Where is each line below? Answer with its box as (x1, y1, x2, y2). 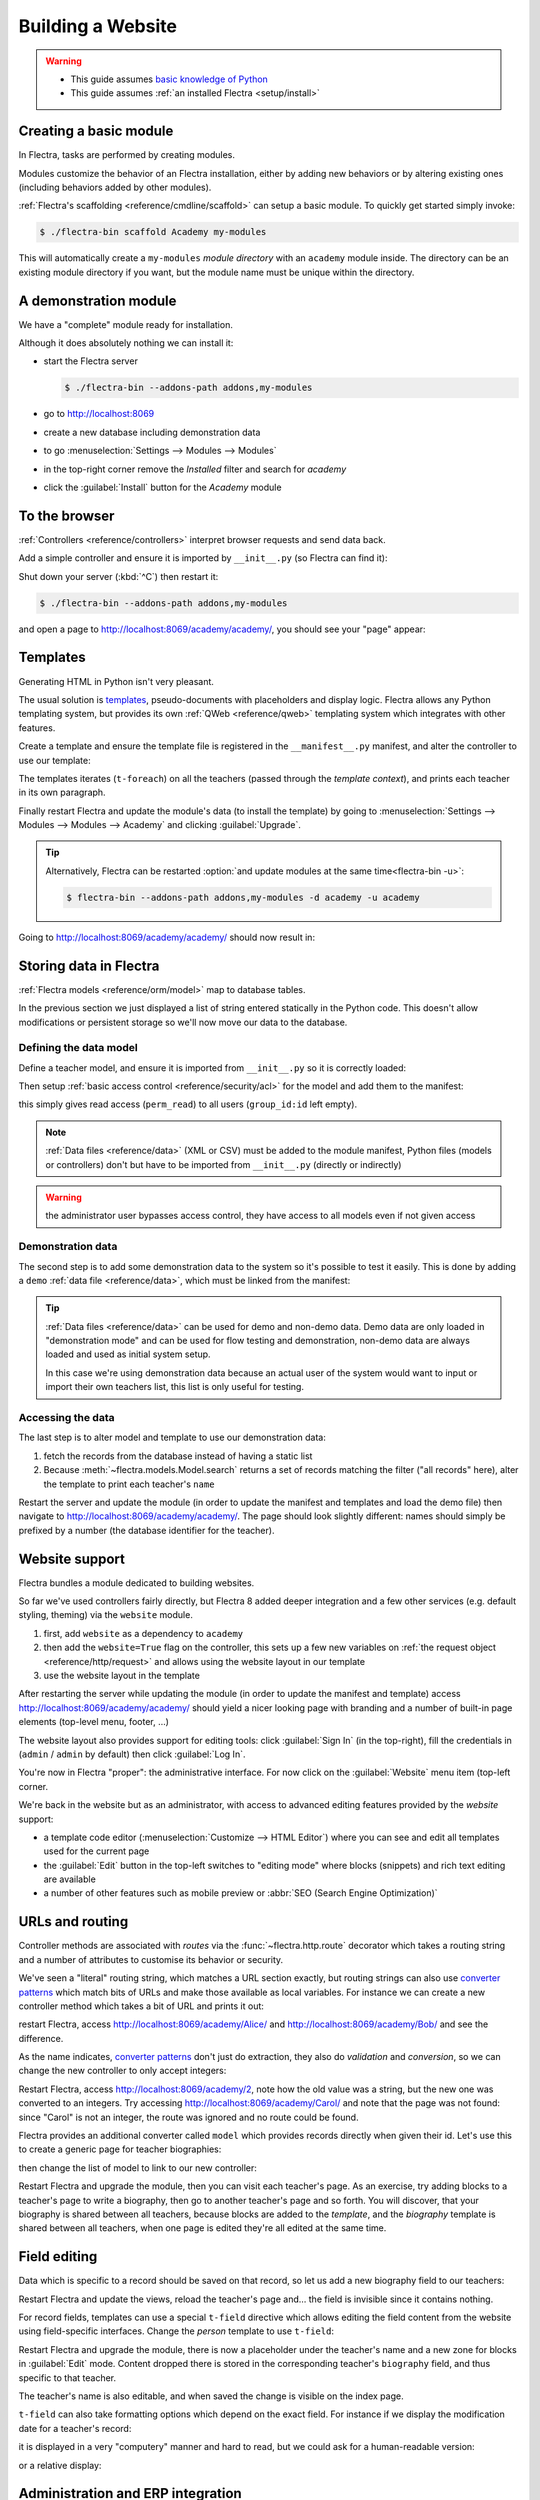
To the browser (18, 507, 115, 524)
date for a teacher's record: (18, 2422, 132, 2434)
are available (43, 1873, 97, 1885)
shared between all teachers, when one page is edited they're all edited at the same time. (18, 2222, 387, 2234)
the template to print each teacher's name (43, 1478, 215, 1490)
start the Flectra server (43, 355, 139, 367)
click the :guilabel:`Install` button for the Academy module (43, 481, 282, 493)
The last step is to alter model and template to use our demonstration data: (18, 1431, 327, 1444)
